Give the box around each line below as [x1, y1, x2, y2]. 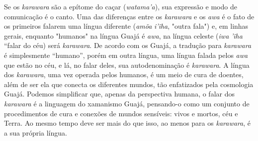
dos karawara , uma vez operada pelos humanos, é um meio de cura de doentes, [4, 69, 244, 80]
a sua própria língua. [4, 127, 67, 138]
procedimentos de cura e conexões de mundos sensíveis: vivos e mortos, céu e [4, 108, 238, 118]
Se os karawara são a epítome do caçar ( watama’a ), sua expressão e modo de [4, 1, 237, 11]
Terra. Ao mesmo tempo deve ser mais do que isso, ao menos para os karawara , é [4, 118, 251, 128]
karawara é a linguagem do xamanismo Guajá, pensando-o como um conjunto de [4, 98, 250, 108]
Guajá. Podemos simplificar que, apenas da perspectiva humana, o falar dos [4, 89, 235, 99]
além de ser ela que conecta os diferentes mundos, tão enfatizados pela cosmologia [4, 79, 254, 89]
